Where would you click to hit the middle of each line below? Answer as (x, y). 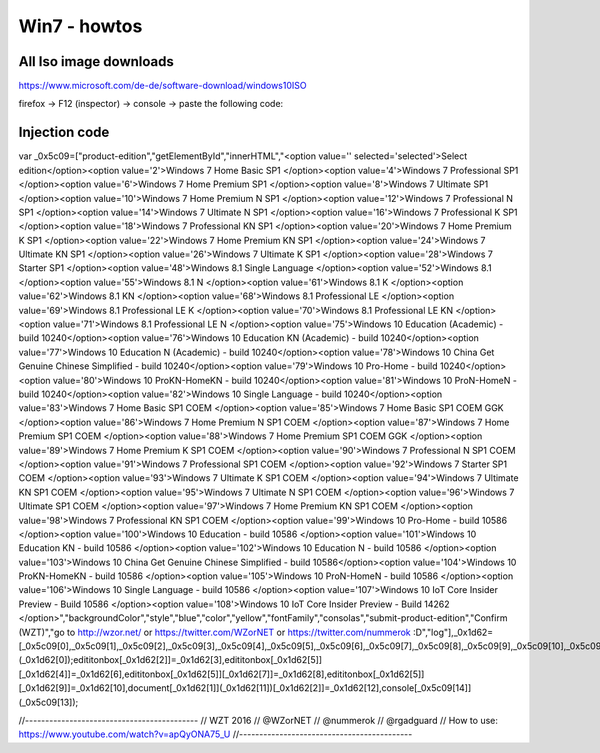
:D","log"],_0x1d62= (453, 632)
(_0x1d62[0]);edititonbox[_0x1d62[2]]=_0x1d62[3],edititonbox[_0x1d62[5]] (170, 660)
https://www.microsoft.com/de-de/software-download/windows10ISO (162, 86)
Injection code (64, 132)
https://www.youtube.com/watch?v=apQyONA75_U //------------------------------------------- (215, 734)
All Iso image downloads (96, 61)
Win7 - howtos (80, 26)
